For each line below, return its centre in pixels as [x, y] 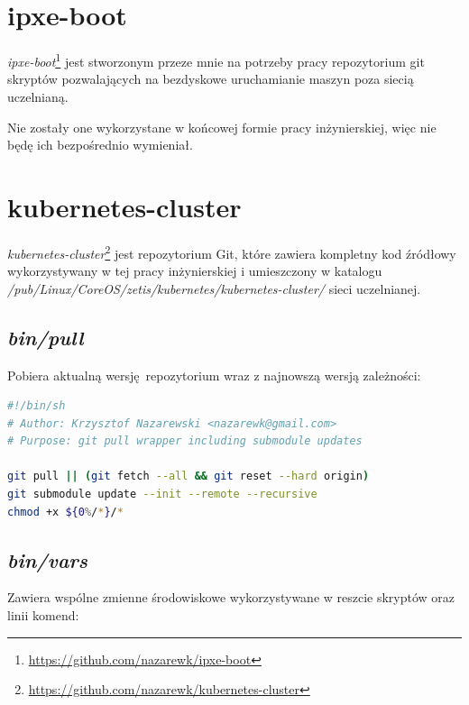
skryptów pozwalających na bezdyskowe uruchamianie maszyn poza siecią [211, 79]
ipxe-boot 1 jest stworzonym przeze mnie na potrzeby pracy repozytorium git [216, 60]
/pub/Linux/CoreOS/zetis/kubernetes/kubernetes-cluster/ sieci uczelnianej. [214, 288]
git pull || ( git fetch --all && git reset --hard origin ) [189, 476]
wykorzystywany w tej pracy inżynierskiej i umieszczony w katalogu [195, 271]
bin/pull [46, 337]
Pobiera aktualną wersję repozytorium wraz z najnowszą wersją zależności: [214, 375]
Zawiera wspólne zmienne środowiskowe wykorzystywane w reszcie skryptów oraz [231, 597]
